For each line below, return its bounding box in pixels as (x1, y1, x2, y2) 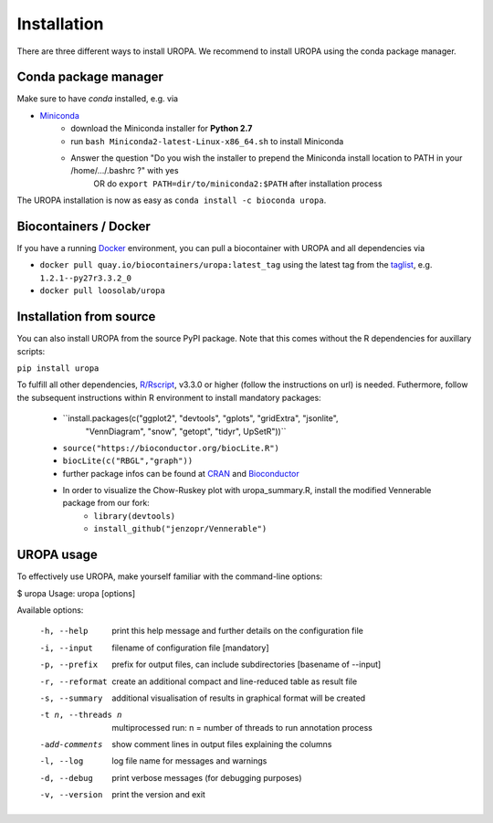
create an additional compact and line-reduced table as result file (111, 676, 358, 687)
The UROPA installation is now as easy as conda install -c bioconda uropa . (16, 195, 327, 206)
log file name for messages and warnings (111, 755, 267, 766)
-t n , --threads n (39, 710, 122, 721)
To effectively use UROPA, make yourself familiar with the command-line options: (16, 571, 323, 582)
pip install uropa (16, 363, 100, 374)
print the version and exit (111, 789, 205, 800)
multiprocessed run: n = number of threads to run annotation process (111, 722, 373, 733)
